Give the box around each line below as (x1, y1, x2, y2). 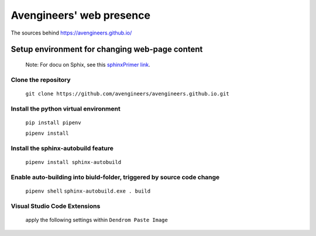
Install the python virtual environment (11, 104, 121, 112)
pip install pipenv (25, 119, 81, 126)
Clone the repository (11, 76, 71, 84)
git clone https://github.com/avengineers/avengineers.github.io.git (25, 90, 229, 97)
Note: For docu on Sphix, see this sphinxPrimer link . (25, 61, 150, 68)
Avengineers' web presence (11, 9, 150, 22)
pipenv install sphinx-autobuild (25, 159, 122, 166)
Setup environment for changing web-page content (11, 45, 203, 54)
